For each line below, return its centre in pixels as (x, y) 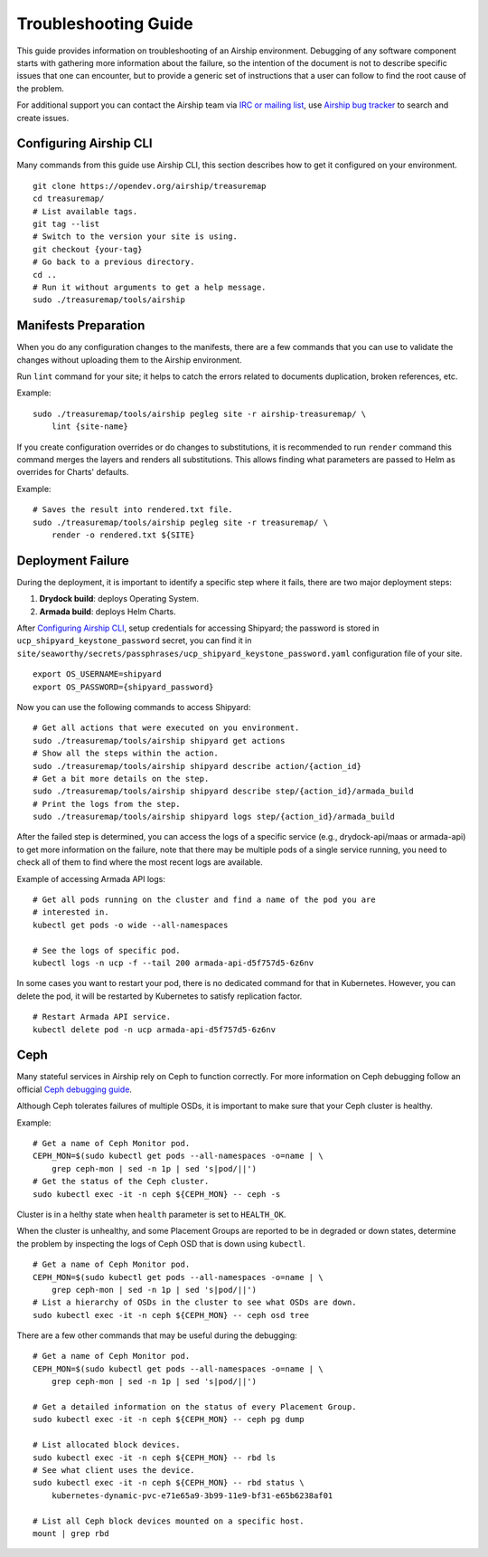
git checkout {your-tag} (88, 249)
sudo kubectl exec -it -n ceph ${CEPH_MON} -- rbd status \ (169, 1483)
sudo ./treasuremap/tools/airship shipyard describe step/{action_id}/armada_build (224, 791)
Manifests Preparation (81, 326)
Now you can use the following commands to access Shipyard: (134, 707)
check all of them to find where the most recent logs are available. (140, 862)
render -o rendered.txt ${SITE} (123, 535)
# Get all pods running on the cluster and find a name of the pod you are (204, 900)
